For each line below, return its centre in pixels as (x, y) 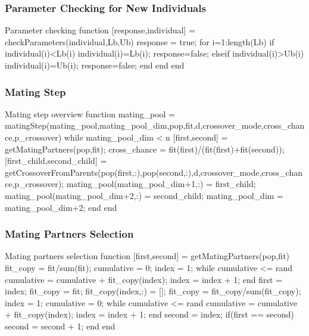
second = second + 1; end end (60, 326)
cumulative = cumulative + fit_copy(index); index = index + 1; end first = (144, 279)
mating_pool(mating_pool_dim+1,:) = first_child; (161, 184)
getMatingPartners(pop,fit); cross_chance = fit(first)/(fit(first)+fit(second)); (145, 149)
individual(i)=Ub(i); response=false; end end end (95, 65)
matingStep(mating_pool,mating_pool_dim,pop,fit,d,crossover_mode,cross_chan (155, 125)
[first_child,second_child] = (56, 161)
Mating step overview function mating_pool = (90, 113)
